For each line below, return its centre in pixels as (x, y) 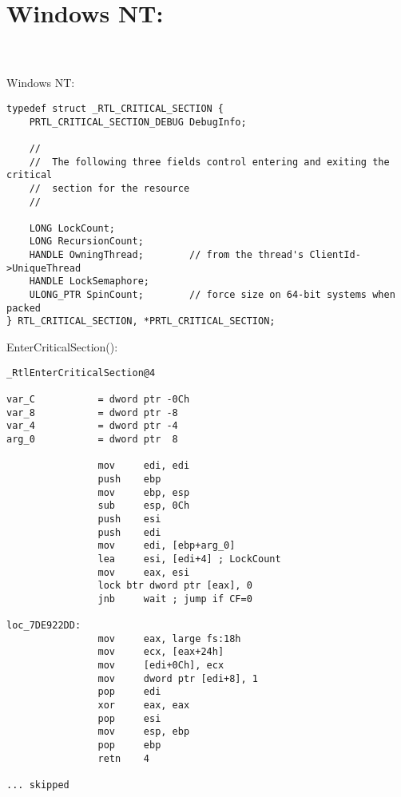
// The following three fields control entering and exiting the (209, 162)
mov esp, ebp (144, 732)
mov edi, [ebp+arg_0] (167, 546)
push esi (129, 519)
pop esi (129, 718)
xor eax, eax (144, 706)
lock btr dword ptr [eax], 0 (175, 586)
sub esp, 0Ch (144, 506)
